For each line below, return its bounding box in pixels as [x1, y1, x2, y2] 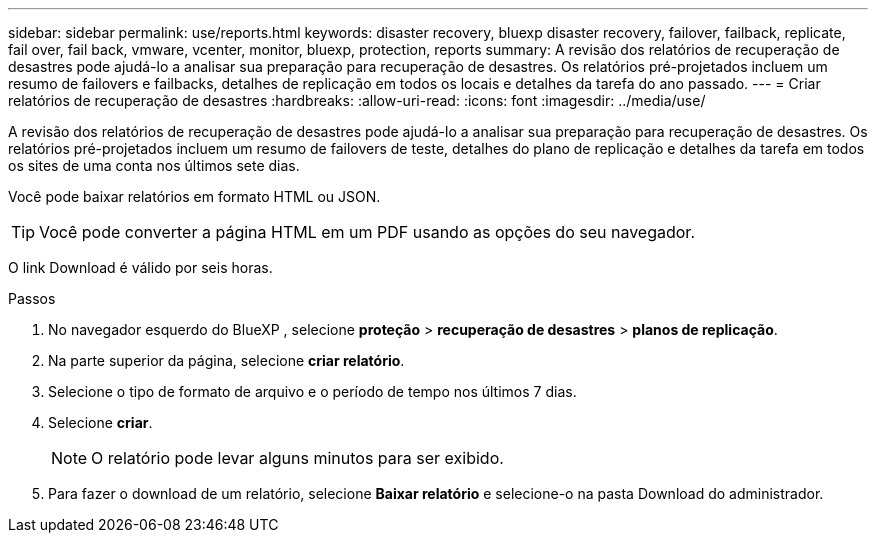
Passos [8, 290, 56, 307]
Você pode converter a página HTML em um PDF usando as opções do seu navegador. [39, 222, 695, 242]
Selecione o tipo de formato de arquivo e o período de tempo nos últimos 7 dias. [48, 383, 577, 400]
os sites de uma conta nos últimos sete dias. [8, 157, 300, 174]
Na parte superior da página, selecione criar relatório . [48, 352, 405, 369]
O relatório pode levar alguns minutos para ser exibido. [91, 448, 504, 468]
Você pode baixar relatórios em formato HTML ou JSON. [8, 188, 381, 205]
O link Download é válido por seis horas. [8, 259, 273, 276]
